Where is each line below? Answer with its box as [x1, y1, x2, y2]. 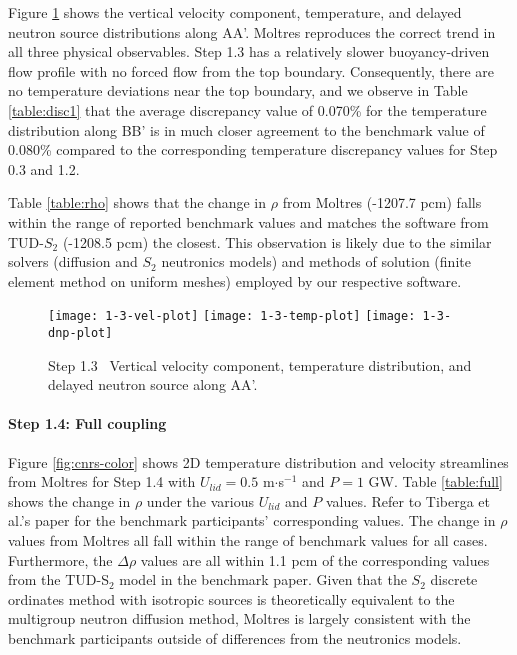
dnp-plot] [48, 325, 113, 340]
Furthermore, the [8, 549, 113, 570]
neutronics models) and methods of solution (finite [161, 251, 471, 272]
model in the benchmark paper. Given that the [119, 569, 407, 590]
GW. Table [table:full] [368, 471, 503, 492]
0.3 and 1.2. [8, 158, 80, 179]
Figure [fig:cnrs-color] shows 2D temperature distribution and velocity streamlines [8, 451, 509, 472]
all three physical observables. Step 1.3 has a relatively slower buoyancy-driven [8, 41, 490, 62]
